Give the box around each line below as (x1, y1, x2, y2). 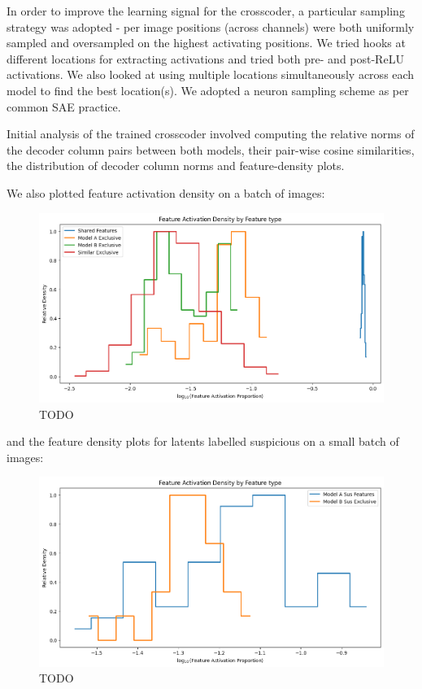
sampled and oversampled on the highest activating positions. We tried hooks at (7, 34, 406, 51)
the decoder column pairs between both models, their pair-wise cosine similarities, (7, 141, 415, 158)
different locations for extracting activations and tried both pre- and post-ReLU (7, 50, 404, 67)
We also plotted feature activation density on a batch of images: (7, 184, 325, 201)
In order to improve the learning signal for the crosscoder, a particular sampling (7, 2, 405, 19)
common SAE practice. (7, 98, 121, 115)
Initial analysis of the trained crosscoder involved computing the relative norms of (7, 125, 415, 142)
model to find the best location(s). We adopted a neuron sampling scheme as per (7, 81, 409, 98)
